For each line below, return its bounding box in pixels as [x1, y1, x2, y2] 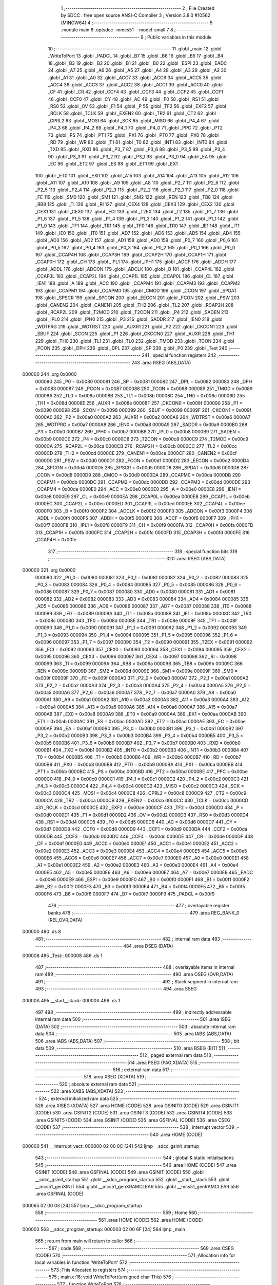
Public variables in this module [147, 34, 212, 40]
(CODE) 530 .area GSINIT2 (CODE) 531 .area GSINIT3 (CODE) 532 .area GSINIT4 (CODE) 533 [35, 1110, 232, 1116]
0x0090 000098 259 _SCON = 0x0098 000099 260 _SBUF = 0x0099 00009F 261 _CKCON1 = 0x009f [35, 407, 251, 413]
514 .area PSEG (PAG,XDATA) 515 [127, 1059, 197, 1066]
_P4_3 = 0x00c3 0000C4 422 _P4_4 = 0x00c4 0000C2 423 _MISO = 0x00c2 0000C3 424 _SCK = [35, 783, 245, 789]
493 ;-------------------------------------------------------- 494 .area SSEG [35, 986, 197, 992]
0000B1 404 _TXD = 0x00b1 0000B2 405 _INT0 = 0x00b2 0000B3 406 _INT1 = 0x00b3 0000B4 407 [35, 747, 249, 753]
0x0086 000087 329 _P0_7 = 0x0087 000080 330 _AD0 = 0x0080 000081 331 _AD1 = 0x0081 [35, 589, 235, 595]
